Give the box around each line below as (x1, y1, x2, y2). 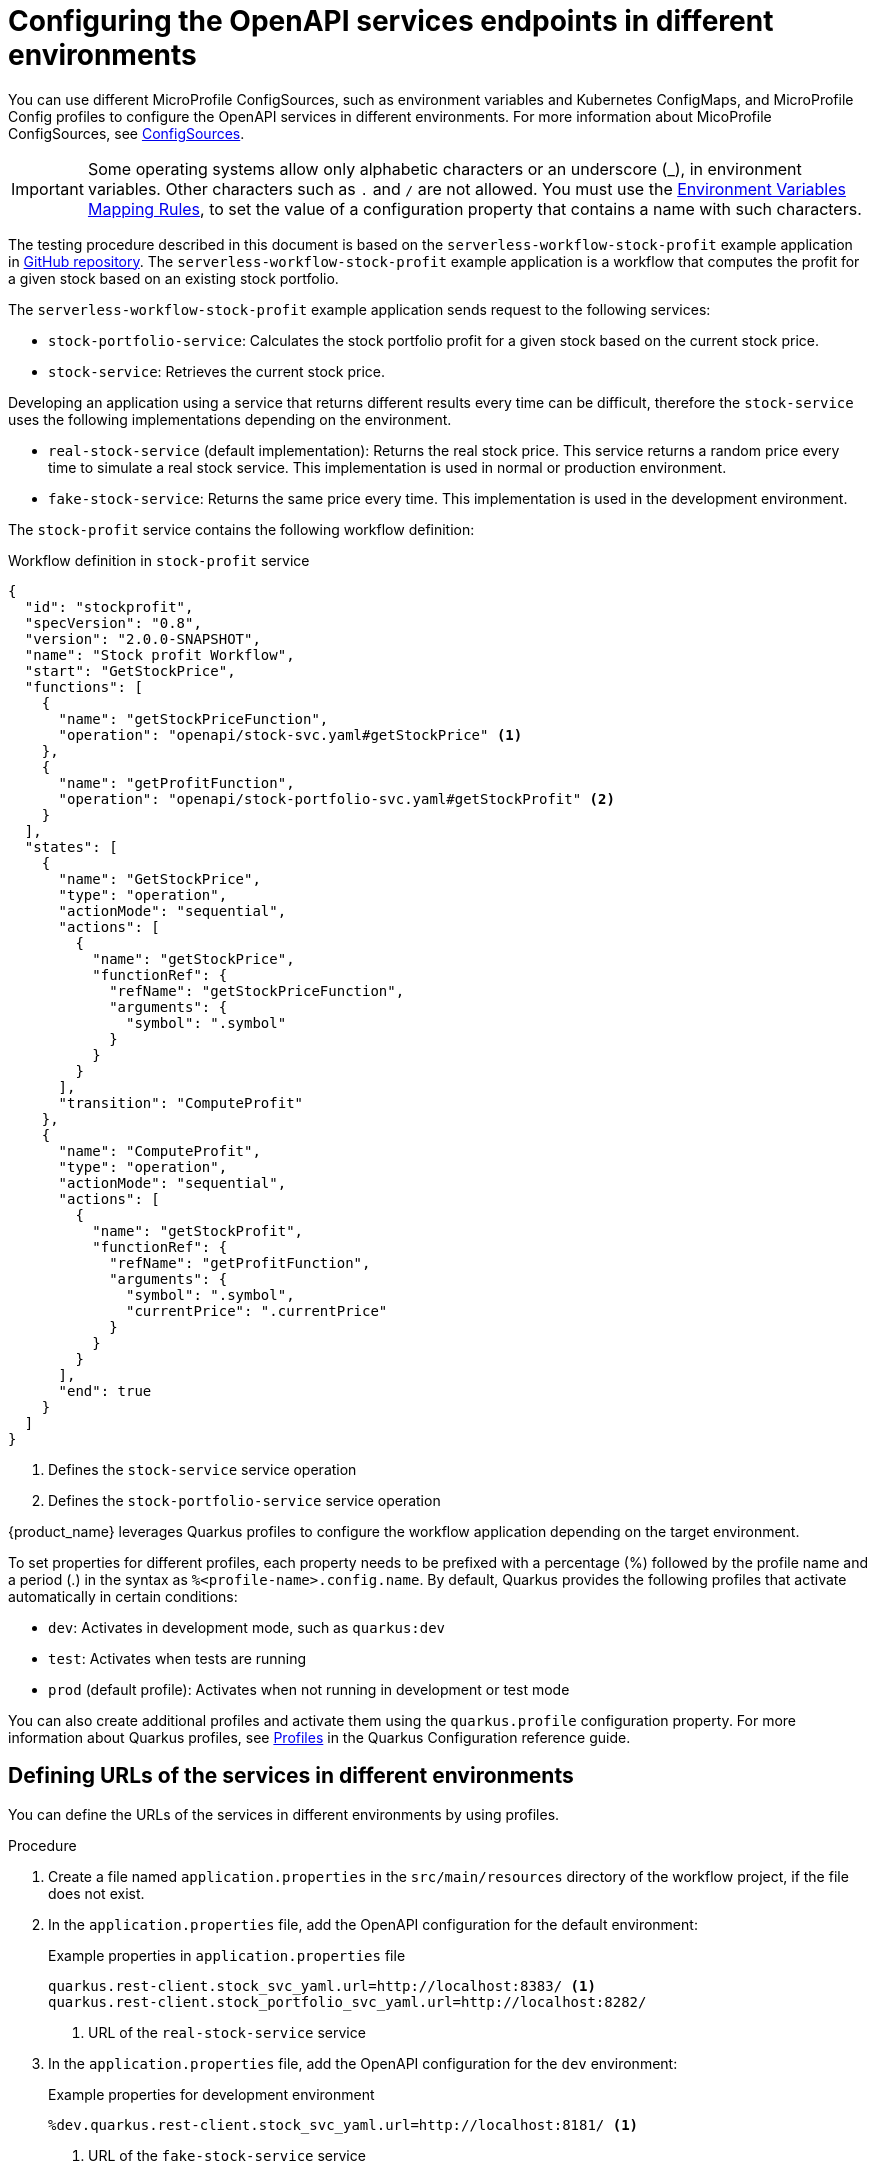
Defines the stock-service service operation (48, 1460, 357, 1478)
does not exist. (48, 1884, 145, 1902)
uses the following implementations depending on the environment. (8, 410, 452, 428)
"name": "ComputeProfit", (58, 1142, 261, 1159)
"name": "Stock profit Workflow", (24, 646, 295, 663)
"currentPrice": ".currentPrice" (126, 1302, 388, 1319)
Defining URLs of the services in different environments (8, 1763, 574, 1789)
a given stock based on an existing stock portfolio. (8, 269, 339, 287)
